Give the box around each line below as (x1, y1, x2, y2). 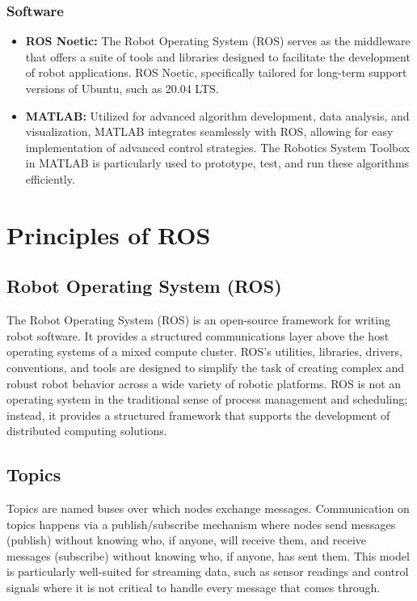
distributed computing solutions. (6, 422, 167, 439)
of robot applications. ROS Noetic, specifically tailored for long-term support (25, 64, 407, 81)
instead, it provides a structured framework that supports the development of (6, 406, 390, 423)
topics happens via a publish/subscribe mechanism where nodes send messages (6, 515, 396, 532)
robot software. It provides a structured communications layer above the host (6, 327, 390, 344)
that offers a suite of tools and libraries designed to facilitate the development (25, 48, 411, 65)
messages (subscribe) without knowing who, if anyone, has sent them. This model (6, 547, 410, 564)
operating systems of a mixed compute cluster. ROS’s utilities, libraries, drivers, (6, 343, 402, 360)
